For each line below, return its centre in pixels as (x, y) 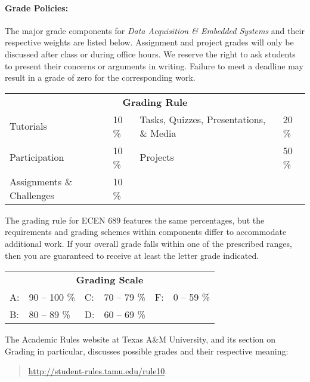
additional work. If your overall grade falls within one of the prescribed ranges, (148, 243)
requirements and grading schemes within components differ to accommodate (146, 232)
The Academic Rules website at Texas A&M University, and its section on (140, 339)
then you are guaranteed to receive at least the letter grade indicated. (132, 255)
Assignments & (41, 181)
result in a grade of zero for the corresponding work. (100, 77)
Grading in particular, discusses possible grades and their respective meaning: (147, 351)
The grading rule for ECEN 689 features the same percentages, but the (135, 220)
